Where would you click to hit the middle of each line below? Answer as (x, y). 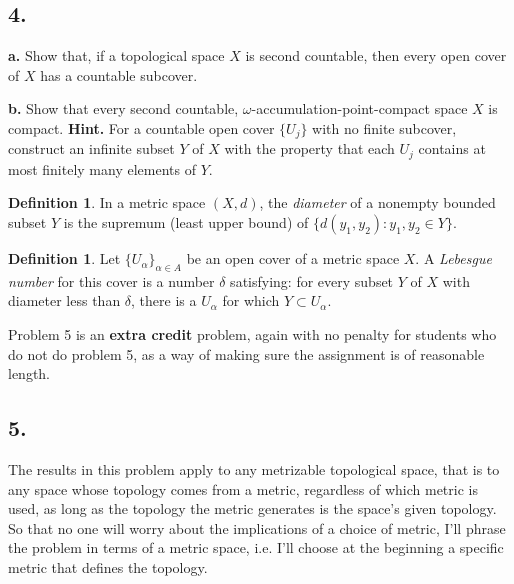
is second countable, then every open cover (376, 55)
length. (29, 373)
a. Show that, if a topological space (116, 55)
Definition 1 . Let (64, 258)
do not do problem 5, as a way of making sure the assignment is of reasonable (246, 353)
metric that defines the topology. (108, 567)
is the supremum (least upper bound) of (186, 222)
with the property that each (309, 148)
